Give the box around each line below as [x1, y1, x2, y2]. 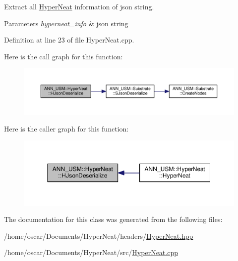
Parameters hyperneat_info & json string [4, 18, 128, 28]
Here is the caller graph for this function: [4, 123, 129, 133]
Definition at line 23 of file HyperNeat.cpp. [4, 35, 134, 45]
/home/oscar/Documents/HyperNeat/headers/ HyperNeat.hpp [4, 230, 193, 241]
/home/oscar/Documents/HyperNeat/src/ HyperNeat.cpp [4, 247, 178, 258]
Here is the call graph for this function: [4, 51, 123, 61]
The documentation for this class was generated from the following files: [4, 214, 223, 224]
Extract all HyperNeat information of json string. [4, 1, 154, 11]
